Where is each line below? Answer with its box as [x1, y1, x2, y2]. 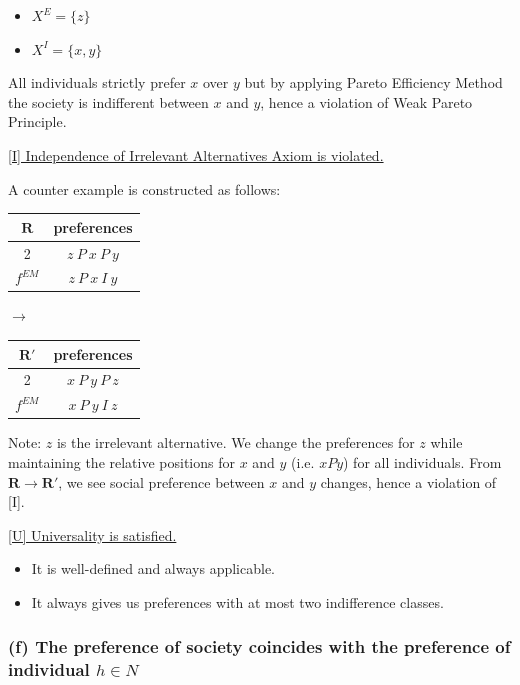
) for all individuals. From [343, 451, 502, 472]
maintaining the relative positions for [8, 451, 235, 472]
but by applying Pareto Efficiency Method [244, 72, 503, 93]
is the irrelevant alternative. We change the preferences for [56, 432, 415, 453]
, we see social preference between [58, 471, 265, 492]
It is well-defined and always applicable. [31, 558, 276, 579]
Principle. [8, 111, 67, 132]
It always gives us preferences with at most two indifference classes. [31, 591, 444, 612]
